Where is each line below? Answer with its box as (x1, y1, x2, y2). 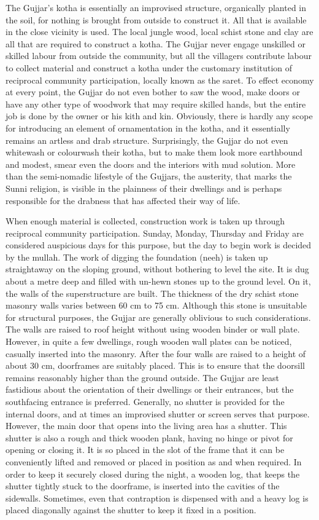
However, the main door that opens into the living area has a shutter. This (6, 419, 287, 432)
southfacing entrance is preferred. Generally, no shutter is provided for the (6, 395, 285, 408)
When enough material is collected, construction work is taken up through (6, 215, 285, 227)
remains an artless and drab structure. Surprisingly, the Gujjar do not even (6, 133, 288, 146)
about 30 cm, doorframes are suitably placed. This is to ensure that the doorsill (6, 359, 305, 372)
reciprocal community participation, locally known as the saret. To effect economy (6, 73, 314, 86)
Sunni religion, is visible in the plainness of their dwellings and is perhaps (6, 181, 282, 194)
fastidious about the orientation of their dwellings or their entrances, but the (6, 383, 294, 396)
